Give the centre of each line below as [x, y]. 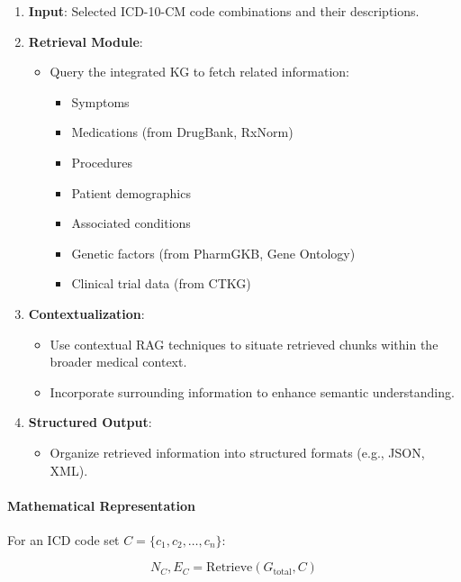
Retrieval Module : [86, 41]
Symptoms [100, 101]
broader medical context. [118, 362]
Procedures [102, 162]
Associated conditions [131, 223]
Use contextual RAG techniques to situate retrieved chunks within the [244, 344]
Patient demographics [131, 192]
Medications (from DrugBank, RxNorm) [182, 132]
